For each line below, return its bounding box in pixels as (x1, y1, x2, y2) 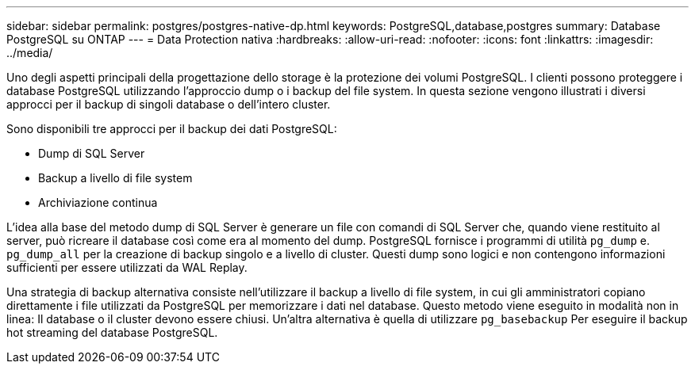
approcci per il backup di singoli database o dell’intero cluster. (6, 97, 331, 111)
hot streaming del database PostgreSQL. (6, 326, 218, 339)
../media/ (6, 46, 53, 59)
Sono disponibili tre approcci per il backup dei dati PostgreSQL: (6, 122, 337, 135)
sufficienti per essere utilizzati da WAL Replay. (6, 261, 248, 274)
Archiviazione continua (38, 196, 158, 209)
